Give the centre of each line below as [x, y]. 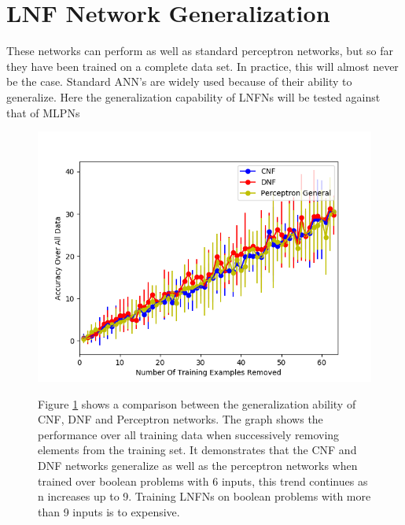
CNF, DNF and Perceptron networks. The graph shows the [180, 419]
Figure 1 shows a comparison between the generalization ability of [197, 403]
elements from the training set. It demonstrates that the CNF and [197, 450]
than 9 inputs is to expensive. [109, 511]
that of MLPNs [43, 112]
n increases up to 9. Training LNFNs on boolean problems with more [204, 496]
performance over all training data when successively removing [189, 434]
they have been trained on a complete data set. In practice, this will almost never [202, 66]
